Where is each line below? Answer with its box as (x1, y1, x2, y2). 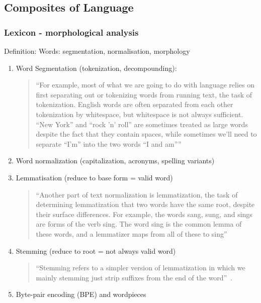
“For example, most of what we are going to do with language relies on (36, 79, 255, 90)
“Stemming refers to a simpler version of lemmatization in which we (36, 262, 245, 273)
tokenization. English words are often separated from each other (36, 99, 233, 110)
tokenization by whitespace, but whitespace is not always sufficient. (36, 109, 243, 119)
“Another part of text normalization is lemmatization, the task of (36, 189, 238, 199)
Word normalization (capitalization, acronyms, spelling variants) (16, 155, 215, 166)
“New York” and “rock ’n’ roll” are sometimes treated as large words (36, 119, 248, 129)
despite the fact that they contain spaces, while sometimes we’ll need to (36, 129, 257, 139)
